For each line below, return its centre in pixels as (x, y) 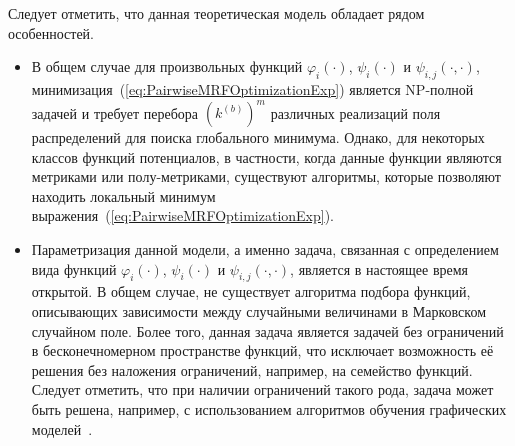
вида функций (74, 268)
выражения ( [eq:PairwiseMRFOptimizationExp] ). (182, 215)
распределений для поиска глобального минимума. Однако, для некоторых (258, 137)
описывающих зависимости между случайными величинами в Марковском (258, 311)
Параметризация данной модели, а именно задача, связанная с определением (265, 249)
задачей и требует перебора (115, 112)
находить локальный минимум (123, 195)
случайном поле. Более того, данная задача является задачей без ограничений (267, 330)
